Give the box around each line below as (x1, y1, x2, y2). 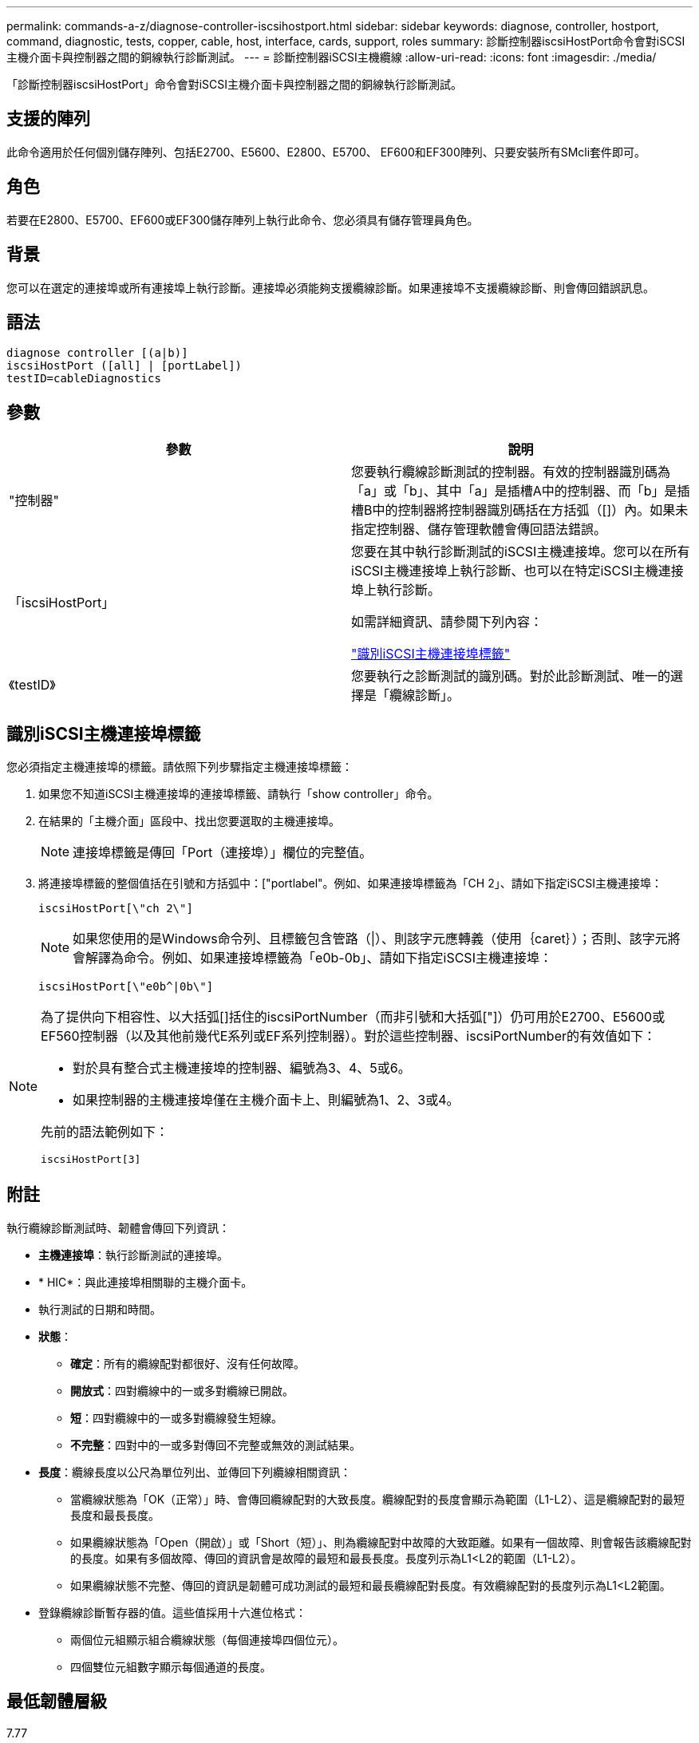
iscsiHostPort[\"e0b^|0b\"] (38, 980, 214, 994)
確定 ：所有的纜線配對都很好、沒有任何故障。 (70, 1356, 305, 1370)
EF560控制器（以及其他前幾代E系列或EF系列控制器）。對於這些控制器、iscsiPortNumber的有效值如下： (41, 1028, 657, 1045)
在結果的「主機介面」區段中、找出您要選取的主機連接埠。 (38, 814, 340, 828)
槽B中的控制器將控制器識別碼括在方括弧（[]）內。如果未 (351, 502, 689, 519)
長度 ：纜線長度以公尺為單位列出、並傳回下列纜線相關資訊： (38, 1464, 351, 1479)
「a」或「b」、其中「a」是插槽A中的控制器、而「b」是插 (351, 483, 690, 500)
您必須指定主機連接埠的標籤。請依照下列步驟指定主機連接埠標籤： (6, 760, 353, 774)
